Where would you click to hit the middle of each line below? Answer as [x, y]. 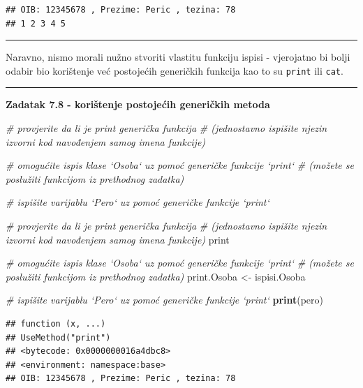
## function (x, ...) [56, 323]
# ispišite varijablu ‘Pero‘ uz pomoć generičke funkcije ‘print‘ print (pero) [165, 300]
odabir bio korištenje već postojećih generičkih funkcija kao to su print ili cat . [175, 70]
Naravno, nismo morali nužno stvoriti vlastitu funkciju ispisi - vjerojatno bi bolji [178, 57]
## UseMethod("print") [58, 337]
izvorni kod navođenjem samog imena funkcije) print [118, 239]
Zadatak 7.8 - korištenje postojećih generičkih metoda [138, 104]
